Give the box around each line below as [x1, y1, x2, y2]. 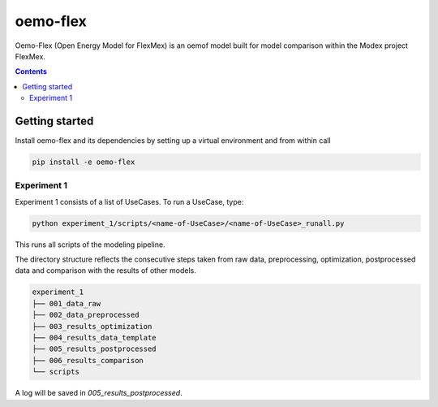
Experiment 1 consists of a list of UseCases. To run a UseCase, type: [15, 197, 244, 206]
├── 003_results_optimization [32, 322, 152, 331]
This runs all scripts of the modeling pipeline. [15, 240, 165, 249]
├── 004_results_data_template [32, 333, 157, 343]
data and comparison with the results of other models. [15, 266, 196, 275]
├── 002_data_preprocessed [32, 310, 140, 320]
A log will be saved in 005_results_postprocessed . [15, 388, 182, 398]
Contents [15, 67, 48, 76]
